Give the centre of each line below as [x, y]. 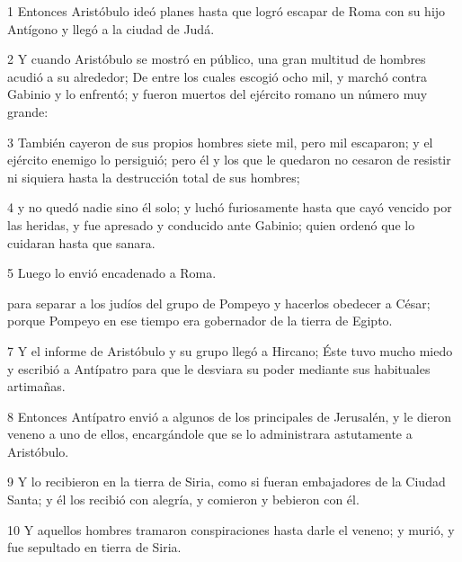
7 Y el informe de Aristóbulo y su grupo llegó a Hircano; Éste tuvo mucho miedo [230, 350]
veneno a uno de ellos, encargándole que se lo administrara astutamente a [210, 434]
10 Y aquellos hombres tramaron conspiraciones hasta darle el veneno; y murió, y [231, 529]
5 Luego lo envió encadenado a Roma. [112, 273]
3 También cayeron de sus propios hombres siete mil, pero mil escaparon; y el [220, 142]
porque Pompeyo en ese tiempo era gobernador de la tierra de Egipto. [200, 321]
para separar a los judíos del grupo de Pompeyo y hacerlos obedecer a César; [219, 303]
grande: [28, 111]
